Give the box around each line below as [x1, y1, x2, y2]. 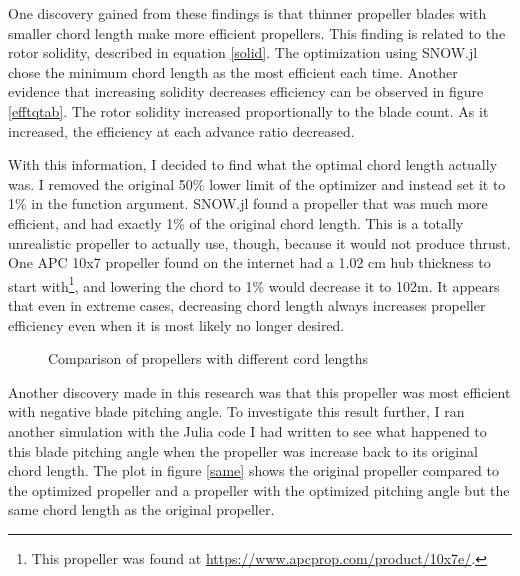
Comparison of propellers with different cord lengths [48, 348, 369, 369]
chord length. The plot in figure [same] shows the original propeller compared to [8, 460, 499, 481]
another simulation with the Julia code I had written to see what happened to [8, 420, 487, 441]
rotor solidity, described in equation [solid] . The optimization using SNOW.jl [8, 42, 478, 63]
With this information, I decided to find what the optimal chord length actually [8, 154, 498, 175]
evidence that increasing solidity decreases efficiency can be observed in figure [8, 81, 484, 102]
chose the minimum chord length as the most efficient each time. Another [8, 61, 458, 82]
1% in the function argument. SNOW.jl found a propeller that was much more [8, 193, 488, 214]
